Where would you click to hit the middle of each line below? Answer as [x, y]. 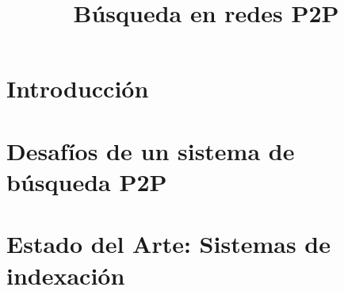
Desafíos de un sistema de [151, 150]
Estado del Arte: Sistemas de [168, 244]
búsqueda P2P [87, 181]
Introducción [78, 88]
